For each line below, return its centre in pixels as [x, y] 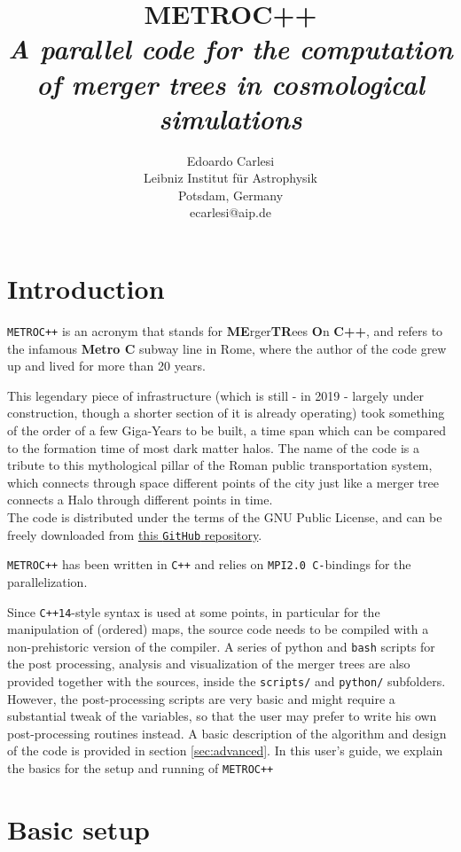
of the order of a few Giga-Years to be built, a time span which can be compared [227, 430]
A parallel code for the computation [230, 49]
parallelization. [47, 581]
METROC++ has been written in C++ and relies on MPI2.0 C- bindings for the [209, 564]
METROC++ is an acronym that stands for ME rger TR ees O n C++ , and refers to [225, 331]
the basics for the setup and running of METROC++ [141, 768]
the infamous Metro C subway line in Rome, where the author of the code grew [227, 348]
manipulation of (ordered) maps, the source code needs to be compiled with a [218, 629]
